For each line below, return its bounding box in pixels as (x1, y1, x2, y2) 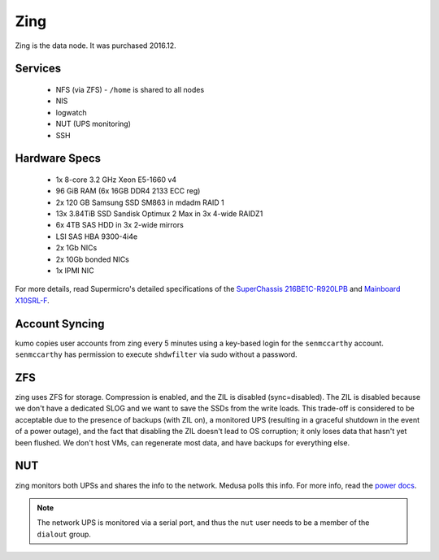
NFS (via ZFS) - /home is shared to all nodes (55, 85, 205, 94)
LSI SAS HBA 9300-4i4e (55, 232, 138, 241)
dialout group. (37, 529, 91, 539)
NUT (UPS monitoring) (55, 119, 132, 129)
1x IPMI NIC (55, 266, 94, 276)
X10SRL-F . (15, 295, 50, 305)
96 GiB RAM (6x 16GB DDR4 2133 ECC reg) (55, 186, 201, 196)
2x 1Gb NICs (55, 243, 98, 253)
